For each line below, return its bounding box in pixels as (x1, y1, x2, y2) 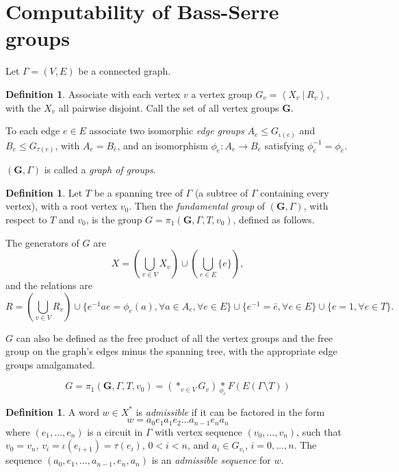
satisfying (264, 138, 305, 152)
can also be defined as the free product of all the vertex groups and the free (16, 330, 333, 345)
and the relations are (5, 278, 92, 293)
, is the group (86, 212, 142, 226)
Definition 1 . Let (5, 185, 83, 199)
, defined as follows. (233, 212, 315, 226)
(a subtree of (194, 185, 248, 199)
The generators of (5, 235, 79, 249)
